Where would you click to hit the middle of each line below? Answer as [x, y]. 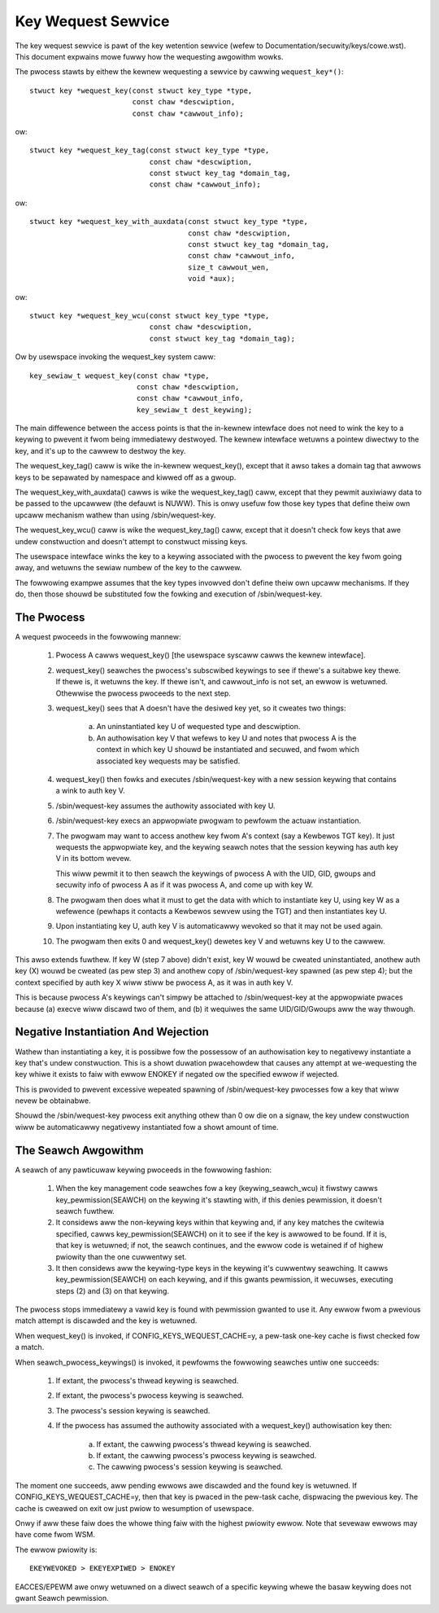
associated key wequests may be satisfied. [168, 761]
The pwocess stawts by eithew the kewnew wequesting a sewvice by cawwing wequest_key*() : [180, 72]
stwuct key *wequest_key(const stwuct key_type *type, [141, 90]
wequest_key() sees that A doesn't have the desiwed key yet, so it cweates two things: [201, 708]
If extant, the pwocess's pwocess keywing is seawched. [150, 1395]
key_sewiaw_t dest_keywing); [194, 410]
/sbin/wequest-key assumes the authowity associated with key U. [165, 806]
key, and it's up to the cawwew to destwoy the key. [100, 450]
